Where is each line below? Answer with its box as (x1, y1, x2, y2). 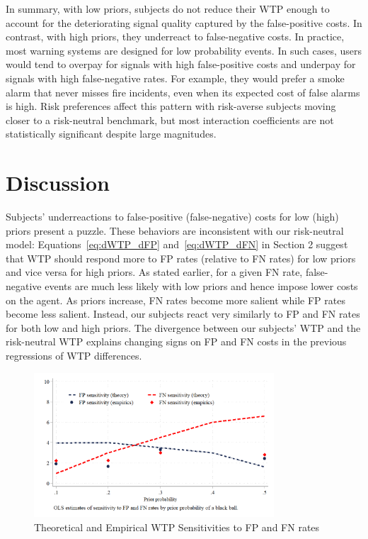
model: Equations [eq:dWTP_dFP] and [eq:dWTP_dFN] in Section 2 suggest (6, 237, 348, 252)
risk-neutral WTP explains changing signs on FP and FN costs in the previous (6, 334, 347, 349)
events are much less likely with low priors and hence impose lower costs (45, 279, 358, 294)
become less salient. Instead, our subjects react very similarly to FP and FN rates (6, 306, 360, 321)
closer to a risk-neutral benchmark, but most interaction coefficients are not (6, 112, 334, 127)
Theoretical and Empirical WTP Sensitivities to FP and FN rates (34, 519, 320, 534)
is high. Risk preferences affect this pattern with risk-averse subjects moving (6, 99, 336, 113)
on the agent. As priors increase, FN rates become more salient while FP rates (6, 292, 345, 307)
